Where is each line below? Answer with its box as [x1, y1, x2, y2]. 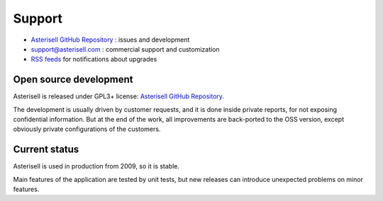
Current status [13, 144, 79, 156]
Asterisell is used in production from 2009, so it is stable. [13, 162, 180, 171]
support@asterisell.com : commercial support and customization [30, 45, 220, 53]
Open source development [13, 74, 133, 86]
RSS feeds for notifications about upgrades [30, 55, 157, 64]
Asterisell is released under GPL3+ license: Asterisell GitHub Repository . [13, 92, 225, 100]
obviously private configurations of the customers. [13, 125, 161, 134]
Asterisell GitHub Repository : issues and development [30, 35, 190, 44]
